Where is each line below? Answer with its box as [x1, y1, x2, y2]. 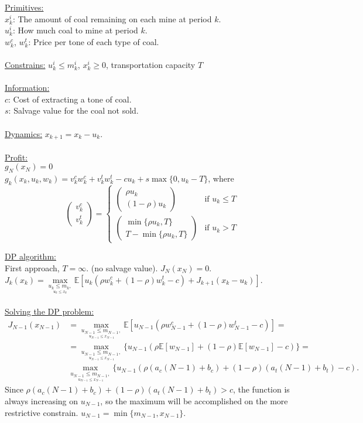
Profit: [5, 151, 28, 163]
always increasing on [5, 395, 78, 407]
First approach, [5, 261, 60, 274]
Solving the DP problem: [5, 305, 94, 317]
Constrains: [5, 58, 46, 70]
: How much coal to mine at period [12, 24, 138, 36]
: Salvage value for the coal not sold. [8, 104, 139, 117]
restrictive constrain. [5, 406, 78, 418]
